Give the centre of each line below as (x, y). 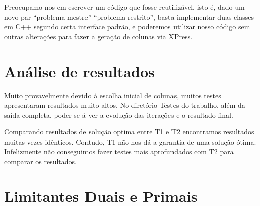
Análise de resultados (79, 71)
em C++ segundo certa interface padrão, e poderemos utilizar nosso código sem (127, 26)
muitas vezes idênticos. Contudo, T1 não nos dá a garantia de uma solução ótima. (130, 141)
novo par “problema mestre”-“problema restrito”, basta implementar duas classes (129, 16)
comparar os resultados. (41, 161)
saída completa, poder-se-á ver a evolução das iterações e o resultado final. (119, 115)
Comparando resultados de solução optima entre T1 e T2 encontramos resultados (129, 132)
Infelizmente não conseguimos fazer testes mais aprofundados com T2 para (119, 151)
